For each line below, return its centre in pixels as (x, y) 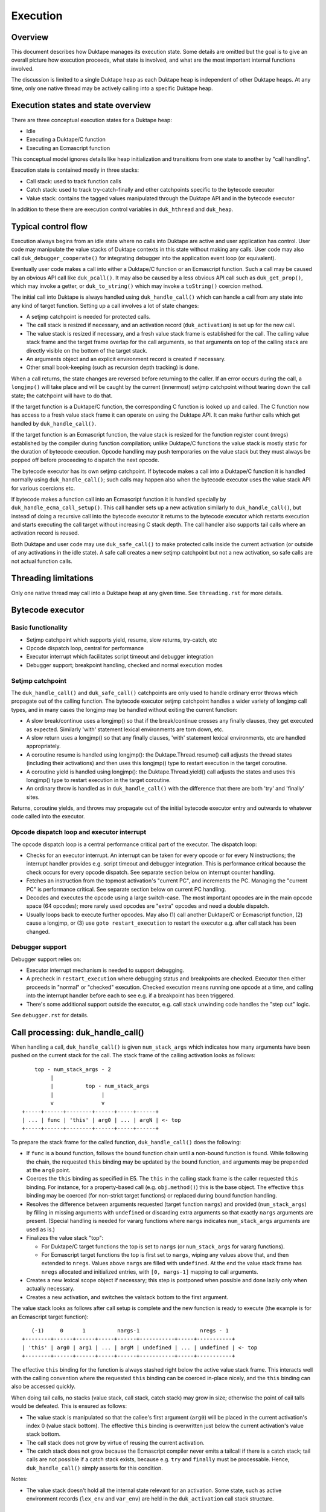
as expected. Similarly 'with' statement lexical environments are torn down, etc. (125, 729)
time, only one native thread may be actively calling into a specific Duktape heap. (112, 88)
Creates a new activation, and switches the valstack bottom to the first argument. (127, 1297)
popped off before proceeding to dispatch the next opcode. (85, 460)
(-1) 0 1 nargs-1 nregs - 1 (130, 1331)
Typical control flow (49, 226)
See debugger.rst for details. (50, 1015)
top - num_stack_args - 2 (73, 1069)
